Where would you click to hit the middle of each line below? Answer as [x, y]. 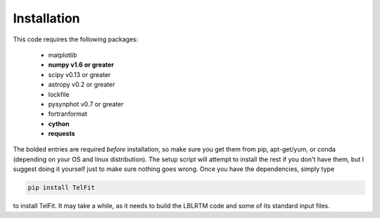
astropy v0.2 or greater [82, 85]
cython [59, 123]
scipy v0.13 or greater [80, 74]
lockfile [59, 94]
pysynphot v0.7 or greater [86, 104]
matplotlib [63, 55]
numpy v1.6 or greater [81, 65]
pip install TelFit [61, 188]
